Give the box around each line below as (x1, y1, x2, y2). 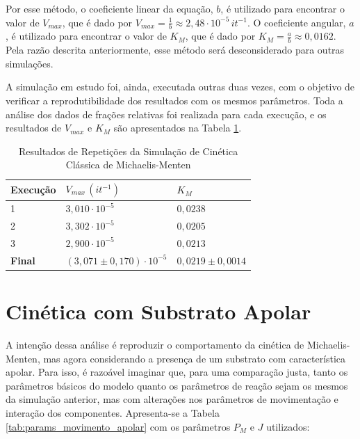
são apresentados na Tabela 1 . (113, 120, 242, 135)
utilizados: (266, 419, 310, 433)
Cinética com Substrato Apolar (6, 297, 311, 326)
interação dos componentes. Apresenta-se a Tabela (6, 405, 220, 420)
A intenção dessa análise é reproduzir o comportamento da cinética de (6, 337, 304, 351)
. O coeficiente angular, (247, 15, 346, 29)
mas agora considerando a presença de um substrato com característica (43, 351, 346, 365)
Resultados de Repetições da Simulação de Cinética (18, 143, 238, 158)
